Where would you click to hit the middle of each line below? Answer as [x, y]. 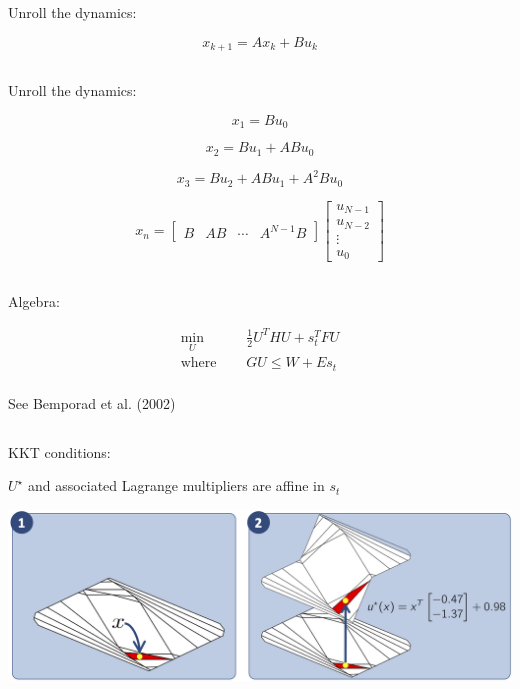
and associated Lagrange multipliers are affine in [176, 485]
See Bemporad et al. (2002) [92, 402]
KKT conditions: [59, 451]
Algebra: [34, 300]
